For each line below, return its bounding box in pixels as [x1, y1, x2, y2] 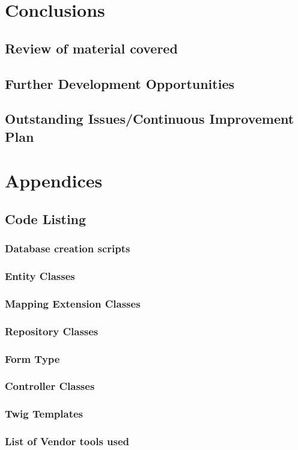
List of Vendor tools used [5, 434, 130, 449]
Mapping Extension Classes [5, 296, 141, 311]
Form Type [5, 351, 60, 366]
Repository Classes [5, 323, 99, 338]
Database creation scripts [5, 241, 130, 256]
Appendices [5, 168, 103, 193]
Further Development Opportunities [5, 74, 235, 93]
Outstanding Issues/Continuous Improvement [5, 109, 294, 128]
